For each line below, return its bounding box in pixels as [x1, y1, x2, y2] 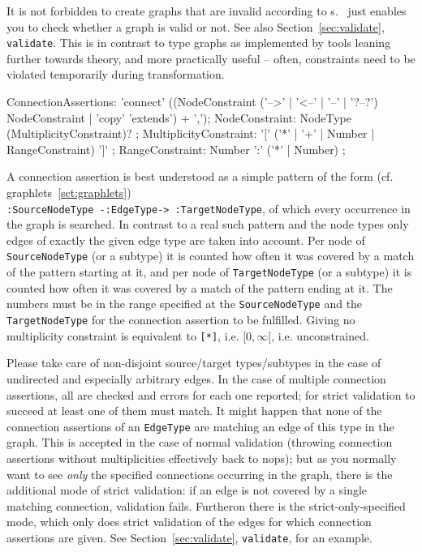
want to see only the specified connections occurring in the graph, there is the [6, 465, 393, 482]
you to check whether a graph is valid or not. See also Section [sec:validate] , [6, 18, 385, 35]
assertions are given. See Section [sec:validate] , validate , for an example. [6, 528, 372, 546]
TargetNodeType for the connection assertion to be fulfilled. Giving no [6, 311, 355, 327]
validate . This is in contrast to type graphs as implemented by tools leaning [6, 34, 391, 51]
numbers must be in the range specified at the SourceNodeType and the [6, 295, 363, 312]
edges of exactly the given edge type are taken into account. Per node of [6, 231, 365, 248]
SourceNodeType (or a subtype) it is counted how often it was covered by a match [6, 247, 415, 264]
